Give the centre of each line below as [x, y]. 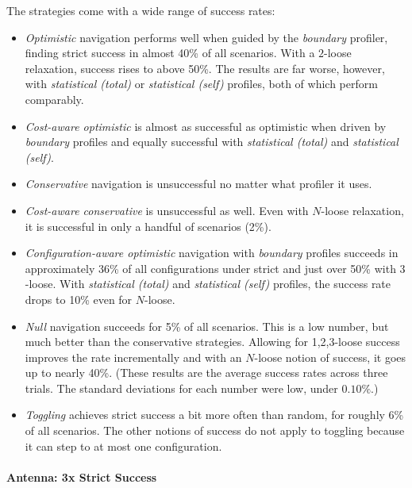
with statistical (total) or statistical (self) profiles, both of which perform [201, 84]
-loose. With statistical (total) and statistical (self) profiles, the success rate [208, 284]
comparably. [54, 99]
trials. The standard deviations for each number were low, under [181, 388]
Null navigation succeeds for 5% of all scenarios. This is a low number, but [207, 326]
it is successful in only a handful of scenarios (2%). [148, 226]
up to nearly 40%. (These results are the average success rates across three [206, 373]
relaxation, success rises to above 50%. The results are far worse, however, [205, 68]
